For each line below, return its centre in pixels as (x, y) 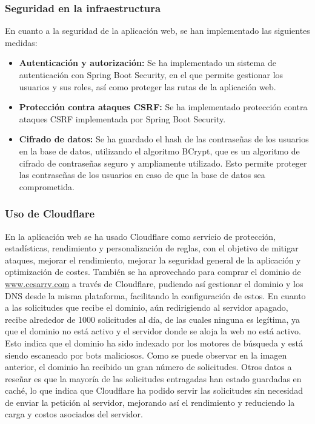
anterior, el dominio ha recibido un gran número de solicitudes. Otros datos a (148, 367)
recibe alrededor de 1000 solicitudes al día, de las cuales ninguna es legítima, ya (152, 319)
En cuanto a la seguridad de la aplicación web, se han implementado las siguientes (157, 31)
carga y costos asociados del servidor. (74, 414)
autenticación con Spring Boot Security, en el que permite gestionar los (151, 75)
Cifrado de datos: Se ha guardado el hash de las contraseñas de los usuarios (164, 139)
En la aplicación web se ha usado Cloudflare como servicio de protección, (140, 236)
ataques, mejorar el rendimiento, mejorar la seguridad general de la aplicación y (153, 260)
